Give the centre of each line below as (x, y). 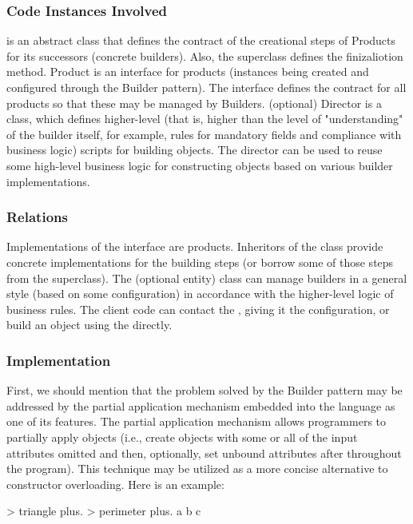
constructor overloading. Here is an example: (115, 484)
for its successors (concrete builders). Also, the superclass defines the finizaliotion (205, 56)
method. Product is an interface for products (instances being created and (188, 71)
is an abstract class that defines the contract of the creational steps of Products (201, 40)
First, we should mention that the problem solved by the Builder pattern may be (205, 390)
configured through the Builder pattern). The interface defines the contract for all (206, 87)
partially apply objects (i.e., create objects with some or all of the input (182, 437)
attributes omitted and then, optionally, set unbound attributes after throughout (204, 453)
